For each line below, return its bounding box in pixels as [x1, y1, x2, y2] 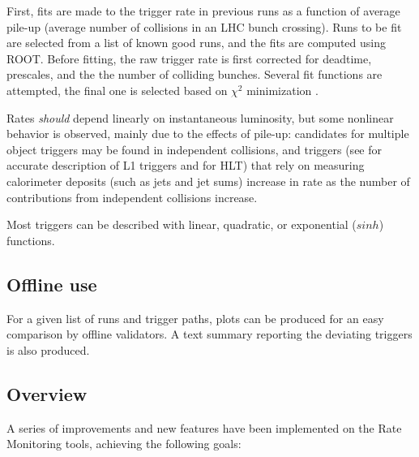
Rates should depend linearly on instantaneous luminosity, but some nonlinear [6, 109, 394, 126]
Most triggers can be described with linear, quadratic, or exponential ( [6, 216, 357, 233]
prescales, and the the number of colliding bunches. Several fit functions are [6, 66, 383, 83]
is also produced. [6, 341, 90, 358]
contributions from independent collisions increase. [6, 188, 258, 205]
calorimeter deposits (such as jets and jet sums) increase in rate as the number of [6, 172, 410, 189]
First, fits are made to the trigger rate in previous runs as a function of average [6, 2, 400, 19]
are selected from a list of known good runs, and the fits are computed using [6, 34, 386, 51]
